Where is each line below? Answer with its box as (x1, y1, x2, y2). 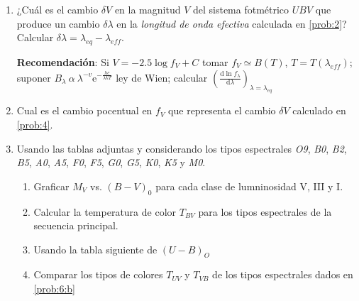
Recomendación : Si (16, 54, 109, 69)
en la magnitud (114, 2, 181, 16)
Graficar (33, 178, 70, 193)
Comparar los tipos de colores (33, 267, 163, 282)
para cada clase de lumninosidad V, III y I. (155, 178, 343, 193)
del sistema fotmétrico (192, 2, 289, 16)
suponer (16, 70, 51, 84)
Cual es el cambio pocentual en (16, 103, 153, 118)
